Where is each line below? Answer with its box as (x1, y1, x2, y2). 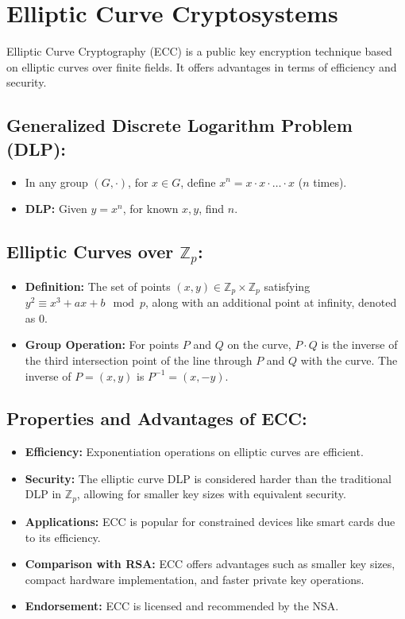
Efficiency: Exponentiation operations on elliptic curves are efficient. (25, 443, 364, 460)
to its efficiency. (25, 528, 101, 545)
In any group (25, 173, 88, 190)
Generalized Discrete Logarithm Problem (6, 113, 353, 137)
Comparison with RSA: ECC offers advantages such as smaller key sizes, (25, 555, 395, 572)
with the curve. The (300, 351, 398, 368)
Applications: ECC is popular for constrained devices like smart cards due (25, 513, 395, 529)
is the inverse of (321, 336, 398, 353)
